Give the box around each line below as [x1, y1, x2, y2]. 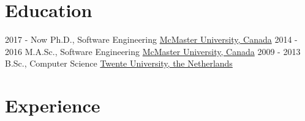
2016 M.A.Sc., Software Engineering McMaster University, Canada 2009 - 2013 [5, 45, 301, 57]
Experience [5, 93, 100, 118]
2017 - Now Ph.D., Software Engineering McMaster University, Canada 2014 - [5, 33, 298, 46]
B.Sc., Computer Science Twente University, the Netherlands [5, 57, 233, 70]
